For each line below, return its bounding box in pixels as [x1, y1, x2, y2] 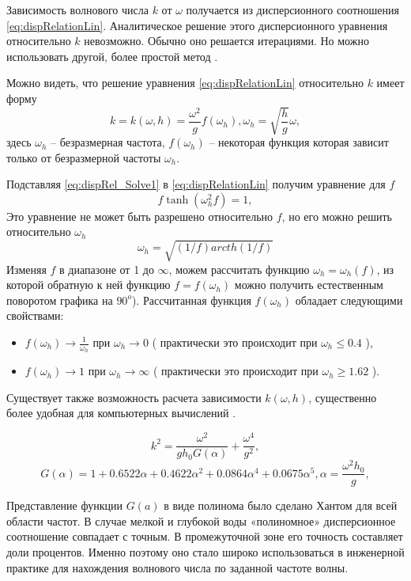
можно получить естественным [234, 276, 383, 293]
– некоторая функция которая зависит [209, 134, 389, 150]
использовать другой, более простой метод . [6, 47, 218, 64]
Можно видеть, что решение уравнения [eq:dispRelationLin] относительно [6, 74, 364, 91]
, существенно [308, 389, 377, 405]
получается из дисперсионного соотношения [186, 2, 399, 17]
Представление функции [6, 497, 123, 514]
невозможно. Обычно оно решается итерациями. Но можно [84, 32, 369, 49]
